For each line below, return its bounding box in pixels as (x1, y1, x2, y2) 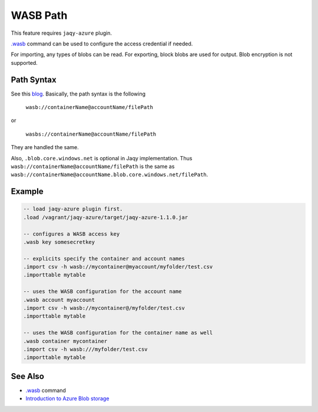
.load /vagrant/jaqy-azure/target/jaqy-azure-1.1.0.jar (23, 214, 188, 220)
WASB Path (11, 9, 68, 22)
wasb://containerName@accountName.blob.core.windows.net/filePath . (11, 171, 208, 178)
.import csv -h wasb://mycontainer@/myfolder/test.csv (23, 305, 185, 312)
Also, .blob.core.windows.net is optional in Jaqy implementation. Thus (11, 154, 193, 161)
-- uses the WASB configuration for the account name (23, 288, 182, 295)
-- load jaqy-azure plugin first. (23, 206, 123, 212)
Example (11, 186, 44, 197)
